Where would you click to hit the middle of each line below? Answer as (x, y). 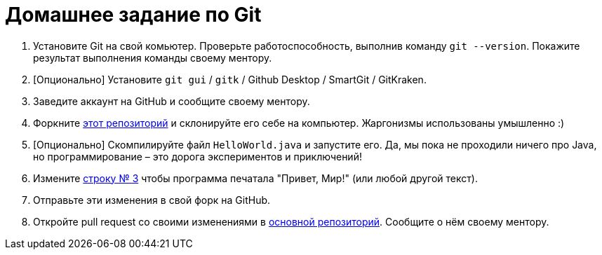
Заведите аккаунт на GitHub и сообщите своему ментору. (172, 101)
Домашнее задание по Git (133, 15)
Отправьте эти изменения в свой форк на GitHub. (152, 200)
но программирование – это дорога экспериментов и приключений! (198, 156)
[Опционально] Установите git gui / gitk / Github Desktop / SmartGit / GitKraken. (230, 79)
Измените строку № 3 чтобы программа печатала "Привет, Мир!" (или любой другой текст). (255, 178)
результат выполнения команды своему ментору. (153, 57)
